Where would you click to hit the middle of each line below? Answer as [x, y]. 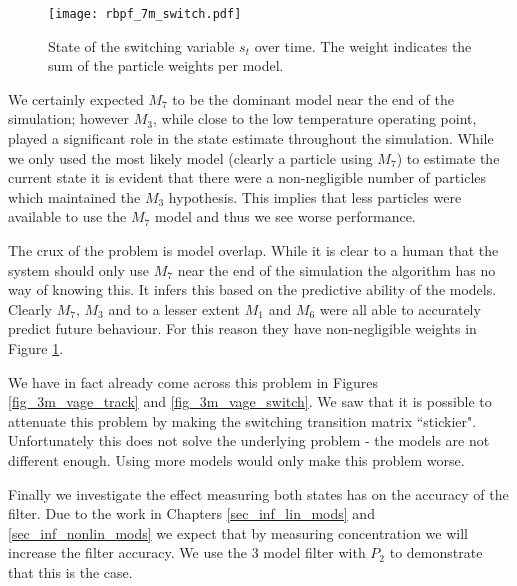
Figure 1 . [36, 347]
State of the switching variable [141, 45]
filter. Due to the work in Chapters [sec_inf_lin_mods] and [191, 513]
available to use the [67, 216]
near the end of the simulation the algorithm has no [336, 269]
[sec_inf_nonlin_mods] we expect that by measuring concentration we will [238, 532]
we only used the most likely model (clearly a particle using [190, 157]
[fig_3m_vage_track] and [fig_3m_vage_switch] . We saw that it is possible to [250, 401]
